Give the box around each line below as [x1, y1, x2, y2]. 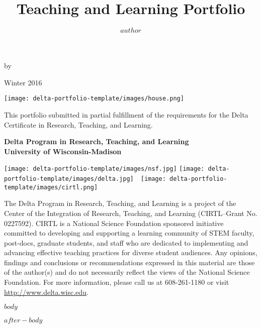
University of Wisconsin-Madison [4, 146, 122, 156]
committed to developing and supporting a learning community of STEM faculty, [4, 228, 254, 238]
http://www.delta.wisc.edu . [4, 286, 89, 297]
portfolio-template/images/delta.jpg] [4, 175, 134, 182]
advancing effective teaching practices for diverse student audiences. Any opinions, [4, 247, 257, 258]
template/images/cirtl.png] [4, 183, 98, 191]
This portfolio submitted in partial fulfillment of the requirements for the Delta [4, 109, 248, 120]
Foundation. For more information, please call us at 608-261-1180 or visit [4, 277, 229, 287]
